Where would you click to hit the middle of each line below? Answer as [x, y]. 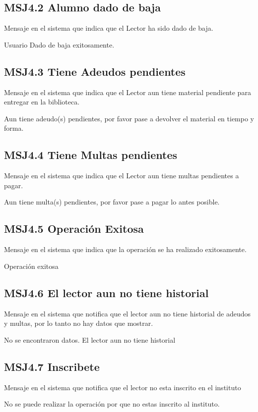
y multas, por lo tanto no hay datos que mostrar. [79, 323]
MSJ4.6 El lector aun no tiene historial [106, 292]
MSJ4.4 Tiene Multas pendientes [91, 155]
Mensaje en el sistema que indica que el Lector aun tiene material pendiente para [128, 92]
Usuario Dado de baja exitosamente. [59, 44]
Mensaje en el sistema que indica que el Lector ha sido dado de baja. [109, 28]
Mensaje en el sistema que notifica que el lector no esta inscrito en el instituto [123, 387]
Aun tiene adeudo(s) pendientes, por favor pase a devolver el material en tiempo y [129, 118]
